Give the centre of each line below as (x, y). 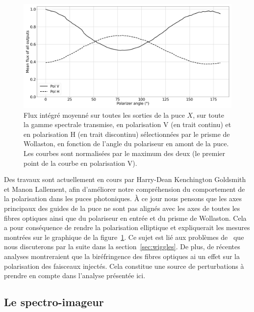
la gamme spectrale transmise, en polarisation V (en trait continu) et (127, 124)
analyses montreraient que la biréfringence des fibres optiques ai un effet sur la (122, 256)
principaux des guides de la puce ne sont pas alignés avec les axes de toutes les (122, 208)
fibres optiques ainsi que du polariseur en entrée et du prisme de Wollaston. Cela (125, 218)
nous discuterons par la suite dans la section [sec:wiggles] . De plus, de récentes (122, 247)
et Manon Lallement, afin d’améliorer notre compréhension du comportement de (125, 189)
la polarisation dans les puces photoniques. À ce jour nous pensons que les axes (123, 198)
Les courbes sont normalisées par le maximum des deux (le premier (125, 153)
